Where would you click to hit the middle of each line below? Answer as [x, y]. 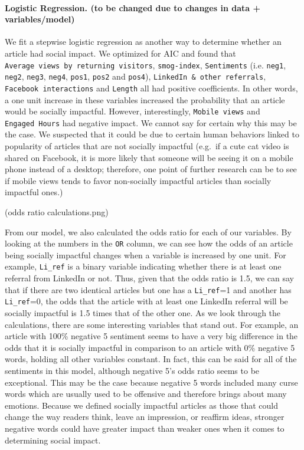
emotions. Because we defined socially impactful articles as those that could [142, 405]
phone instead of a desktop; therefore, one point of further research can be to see [151, 169]
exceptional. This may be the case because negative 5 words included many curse [151, 382]
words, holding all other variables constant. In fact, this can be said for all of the [151, 359]
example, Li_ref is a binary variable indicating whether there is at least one [143, 266]
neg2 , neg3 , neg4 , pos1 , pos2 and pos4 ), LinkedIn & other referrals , [135, 76]
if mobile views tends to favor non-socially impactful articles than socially [138, 180]
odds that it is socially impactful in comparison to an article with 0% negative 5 [150, 347]
